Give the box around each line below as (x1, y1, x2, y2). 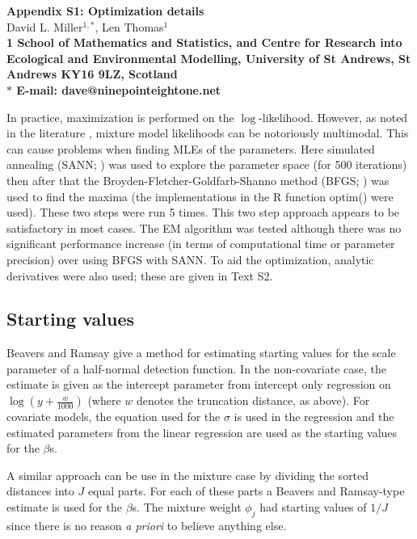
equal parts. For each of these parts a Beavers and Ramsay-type (87, 482, 405, 499)
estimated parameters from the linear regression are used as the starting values (6, 423, 398, 440)
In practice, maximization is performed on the (6, 108, 234, 125)
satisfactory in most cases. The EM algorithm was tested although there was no (6, 219, 402, 236)
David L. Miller (6, 18, 83, 35)
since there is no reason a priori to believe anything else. (6, 516, 287, 533)
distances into (6, 482, 74, 499)
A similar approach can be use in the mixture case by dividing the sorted (6, 466, 369, 483)
